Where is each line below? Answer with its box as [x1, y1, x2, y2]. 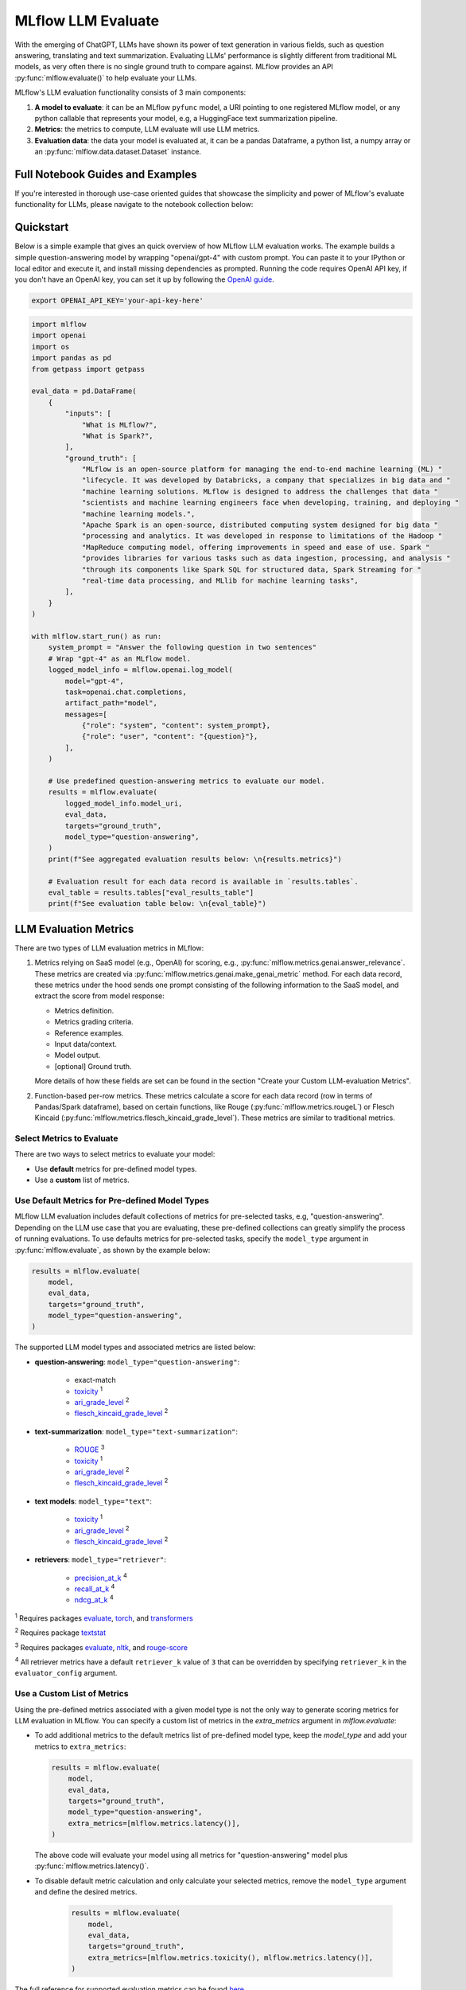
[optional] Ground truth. [54, 1061, 132, 1071]
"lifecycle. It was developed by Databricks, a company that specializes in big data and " [81, 476, 451, 485]
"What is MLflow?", [81, 420, 158, 429]
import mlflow [31, 320, 87, 329]
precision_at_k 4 [74, 1572, 127, 1582]
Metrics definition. [54, 1005, 115, 1015]
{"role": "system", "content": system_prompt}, [81, 721, 271, 730]
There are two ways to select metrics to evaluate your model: [14, 1149, 216, 1159]
